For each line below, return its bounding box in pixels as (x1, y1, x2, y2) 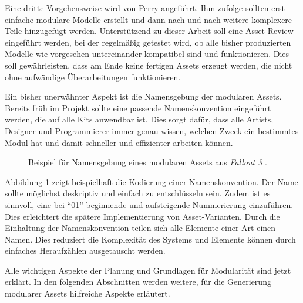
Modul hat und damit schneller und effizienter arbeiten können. (5, 136, 233, 148)
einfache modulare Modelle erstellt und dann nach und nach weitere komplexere (5, 13, 292, 25)
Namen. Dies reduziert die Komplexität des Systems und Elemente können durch (5, 233, 296, 245)
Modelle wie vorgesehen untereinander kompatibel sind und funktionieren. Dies (5, 47, 289, 60)
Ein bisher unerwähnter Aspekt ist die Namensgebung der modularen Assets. (5, 90, 282, 103)
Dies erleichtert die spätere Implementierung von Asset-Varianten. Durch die (5, 210, 280, 222)
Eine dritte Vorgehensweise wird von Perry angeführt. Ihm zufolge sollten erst (5, 2, 285, 13)
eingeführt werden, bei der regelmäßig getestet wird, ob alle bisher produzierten (5, 36, 291, 48)
